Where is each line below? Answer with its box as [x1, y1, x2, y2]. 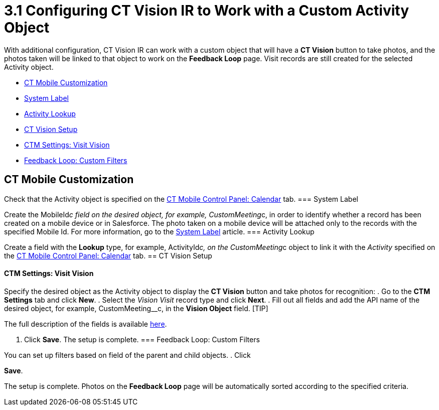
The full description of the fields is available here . [4, 319, 167, 328]
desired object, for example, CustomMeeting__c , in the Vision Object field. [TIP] [4, 304, 268, 313]
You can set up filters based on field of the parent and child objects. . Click [4, 350, 251, 359]
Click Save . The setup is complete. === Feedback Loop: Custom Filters [24, 335, 260, 344]
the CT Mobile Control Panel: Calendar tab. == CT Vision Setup [4, 251, 212, 260]
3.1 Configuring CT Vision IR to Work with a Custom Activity [4, 2, 409, 19]
